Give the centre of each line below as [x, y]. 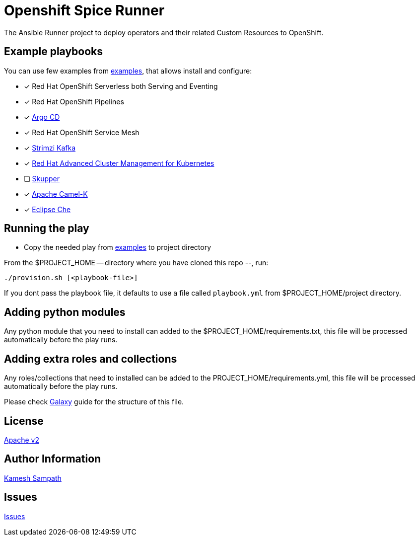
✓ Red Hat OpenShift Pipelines [74, 101]
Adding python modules [65, 312]
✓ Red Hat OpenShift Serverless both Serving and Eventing [121, 86]
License [24, 421]
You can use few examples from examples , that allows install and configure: [128, 71]
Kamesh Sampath [33, 478]
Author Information [53, 459]
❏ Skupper [42, 178]
